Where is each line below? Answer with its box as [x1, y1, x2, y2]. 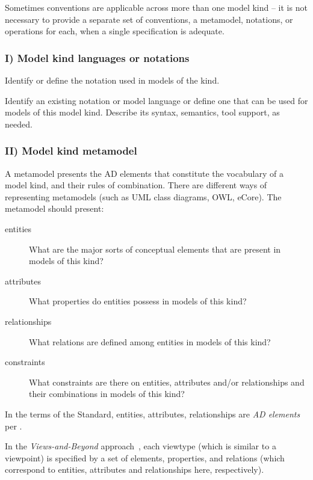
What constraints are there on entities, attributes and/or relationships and [29, 375, 305, 388]
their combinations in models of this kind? [29, 387, 185, 400]
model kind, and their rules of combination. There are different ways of [5, 179, 267, 191]
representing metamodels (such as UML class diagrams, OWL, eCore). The [5, 190, 282, 203]
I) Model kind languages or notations [5, 50, 190, 65]
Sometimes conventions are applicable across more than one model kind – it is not [5, 1, 308, 13]
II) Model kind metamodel [5, 143, 137, 158]
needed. [5, 117, 33, 130]
